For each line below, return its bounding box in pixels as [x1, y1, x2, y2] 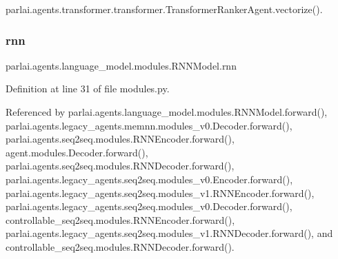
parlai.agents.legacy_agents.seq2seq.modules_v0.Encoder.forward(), [6, 172, 293, 186]
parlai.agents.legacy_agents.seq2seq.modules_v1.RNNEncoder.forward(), [6, 185, 315, 200]
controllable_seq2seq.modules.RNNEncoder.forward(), [6, 212, 235, 227]
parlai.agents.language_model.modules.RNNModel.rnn [6, 58, 237, 72]
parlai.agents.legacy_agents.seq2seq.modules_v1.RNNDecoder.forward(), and [6, 226, 333, 240]
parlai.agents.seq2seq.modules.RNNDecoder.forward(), [6, 158, 235, 173]
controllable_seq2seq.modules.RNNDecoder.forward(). [6, 239, 235, 253]
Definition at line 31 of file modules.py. [6, 81, 170, 96]
